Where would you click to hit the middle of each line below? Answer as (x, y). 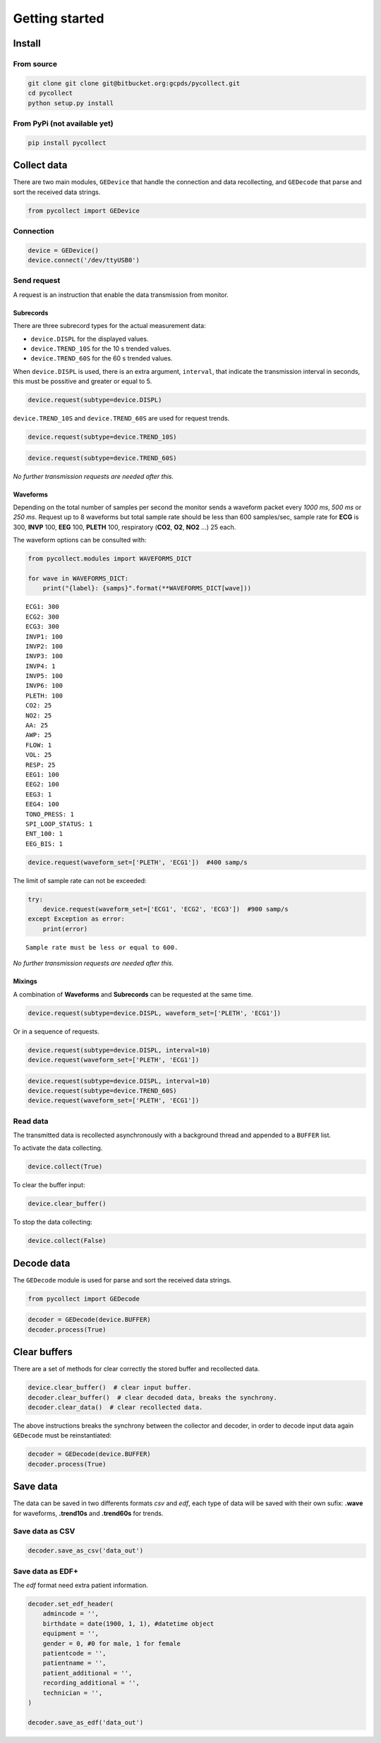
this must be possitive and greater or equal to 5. (83, 382)
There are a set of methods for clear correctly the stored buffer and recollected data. (137, 1369)
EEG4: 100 (42, 804)
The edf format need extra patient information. (80, 1585)
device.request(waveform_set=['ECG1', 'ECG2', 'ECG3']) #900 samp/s (165, 909)
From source (35, 63)
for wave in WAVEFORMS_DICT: (78, 578)
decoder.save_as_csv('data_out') (86, 1551)
